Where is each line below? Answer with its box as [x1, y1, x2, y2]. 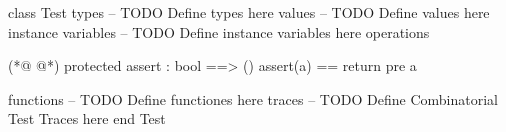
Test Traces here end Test [8, 108, 166, 129]
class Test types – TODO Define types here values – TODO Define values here [8, 2, 490, 22]
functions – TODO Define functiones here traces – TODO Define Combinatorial [8, 88, 498, 109]
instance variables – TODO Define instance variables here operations [8, 21, 430, 42]
